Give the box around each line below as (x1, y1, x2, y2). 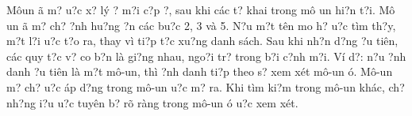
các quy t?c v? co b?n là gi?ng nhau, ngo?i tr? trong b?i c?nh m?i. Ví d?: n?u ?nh (6, 47, 406, 64)
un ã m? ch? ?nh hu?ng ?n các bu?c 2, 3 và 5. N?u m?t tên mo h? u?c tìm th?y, (6, 17, 396, 33)
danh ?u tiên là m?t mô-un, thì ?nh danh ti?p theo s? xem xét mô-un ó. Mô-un (6, 63, 393, 80)
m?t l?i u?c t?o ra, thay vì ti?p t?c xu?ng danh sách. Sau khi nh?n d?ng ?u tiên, (6, 32, 399, 49)
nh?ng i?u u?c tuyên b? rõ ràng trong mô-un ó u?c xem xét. (6, 94, 298, 110)
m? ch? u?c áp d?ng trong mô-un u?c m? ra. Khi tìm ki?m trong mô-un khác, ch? (6, 78, 405, 95)
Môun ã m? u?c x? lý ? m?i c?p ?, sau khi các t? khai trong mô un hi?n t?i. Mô (6, 2, 395, 17)
